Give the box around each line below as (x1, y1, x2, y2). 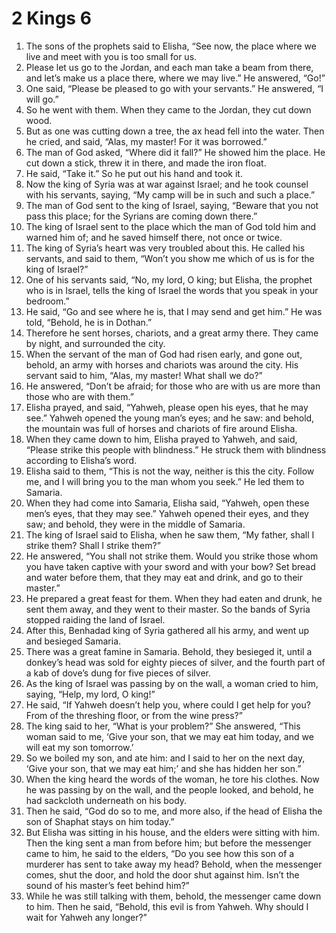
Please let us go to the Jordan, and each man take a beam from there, (25, 61, 314, 73)
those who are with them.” (25, 390, 134, 402)
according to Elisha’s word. (25, 454, 138, 466)
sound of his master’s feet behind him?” (25, 879, 190, 891)
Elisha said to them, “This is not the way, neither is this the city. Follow (25, 465, 315, 477)
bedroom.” (25, 295, 70, 307)
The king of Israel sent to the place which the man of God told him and (25, 220, 317, 232)
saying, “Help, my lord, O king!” (25, 688, 156, 700)
